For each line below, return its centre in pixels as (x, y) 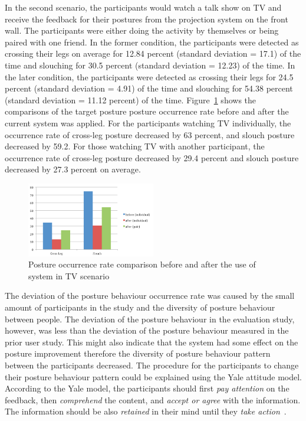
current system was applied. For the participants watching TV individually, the (148, 123)
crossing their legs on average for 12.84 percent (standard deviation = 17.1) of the (153, 53)
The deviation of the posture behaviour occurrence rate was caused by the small (150, 296)
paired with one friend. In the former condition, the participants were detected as (152, 42)
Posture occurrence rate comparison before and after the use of (142, 264)
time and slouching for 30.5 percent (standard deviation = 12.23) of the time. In (150, 65)
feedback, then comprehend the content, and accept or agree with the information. (153, 399)
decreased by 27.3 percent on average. (73, 169)
